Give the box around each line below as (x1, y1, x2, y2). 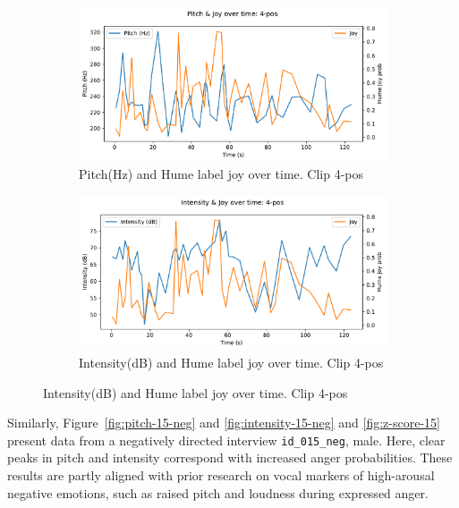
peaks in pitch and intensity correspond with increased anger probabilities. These (7, 448, 453, 467)
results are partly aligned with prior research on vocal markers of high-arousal (7, 465, 435, 484)
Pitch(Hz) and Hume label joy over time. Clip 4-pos (79, 165, 364, 183)
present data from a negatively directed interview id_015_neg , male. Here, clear (7, 430, 446, 449)
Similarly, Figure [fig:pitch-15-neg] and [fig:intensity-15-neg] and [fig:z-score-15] (7, 413, 440, 432)
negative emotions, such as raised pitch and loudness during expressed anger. (7, 483, 429, 502)
